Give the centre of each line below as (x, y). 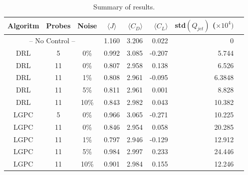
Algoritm (23, 26)
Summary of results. (124, 6)
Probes (58, 26)
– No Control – (52, 40)
